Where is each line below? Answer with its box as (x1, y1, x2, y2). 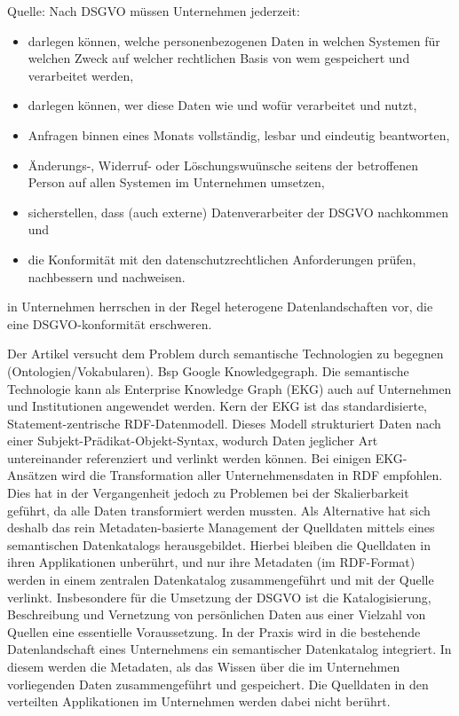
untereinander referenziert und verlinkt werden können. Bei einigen (7, 448, 372, 467)
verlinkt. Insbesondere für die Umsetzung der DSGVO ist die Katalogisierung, (7, 587, 431, 606)
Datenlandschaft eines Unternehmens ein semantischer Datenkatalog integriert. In (7, 640, 452, 658)
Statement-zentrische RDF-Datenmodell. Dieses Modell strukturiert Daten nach (7, 413, 441, 432)
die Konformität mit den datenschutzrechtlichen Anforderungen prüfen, (28, 249, 416, 268)
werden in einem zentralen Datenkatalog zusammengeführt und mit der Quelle (7, 570, 434, 589)
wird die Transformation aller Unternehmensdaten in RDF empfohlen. (61, 466, 443, 484)
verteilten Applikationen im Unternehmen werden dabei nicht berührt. (7, 692, 391, 711)
